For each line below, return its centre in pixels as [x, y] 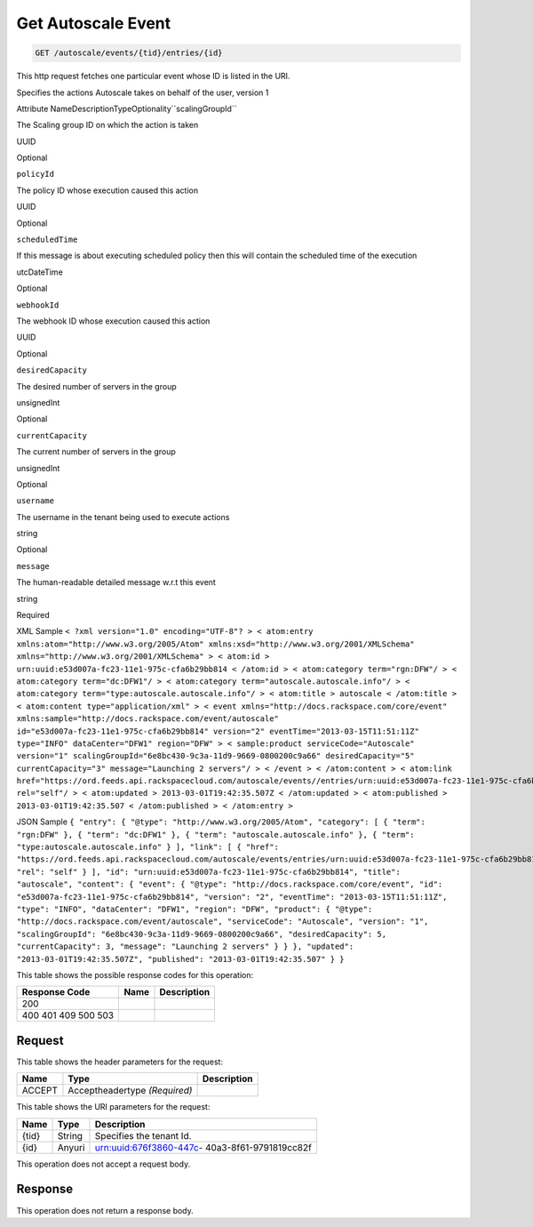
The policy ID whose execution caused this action [107, 190]
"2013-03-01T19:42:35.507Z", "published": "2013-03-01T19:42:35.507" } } [181, 959]
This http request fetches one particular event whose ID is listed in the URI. [153, 76]
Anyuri [71, 1147]
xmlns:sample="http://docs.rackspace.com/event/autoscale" [148, 719]
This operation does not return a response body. [105, 1210]
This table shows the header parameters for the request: [120, 1062]
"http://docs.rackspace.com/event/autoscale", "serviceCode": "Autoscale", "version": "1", [223, 922]
